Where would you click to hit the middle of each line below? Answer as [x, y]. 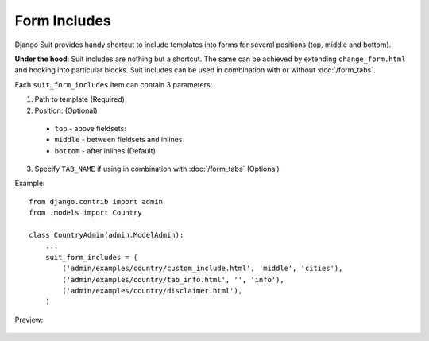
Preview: [29, 320]
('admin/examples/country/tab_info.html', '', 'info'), [174, 279]
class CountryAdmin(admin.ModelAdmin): [106, 235]
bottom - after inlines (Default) [105, 150]
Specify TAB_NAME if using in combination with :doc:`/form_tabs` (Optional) [157, 169]
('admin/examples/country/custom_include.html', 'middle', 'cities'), [203, 269]
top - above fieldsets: [90, 128]
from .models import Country [85, 213]
